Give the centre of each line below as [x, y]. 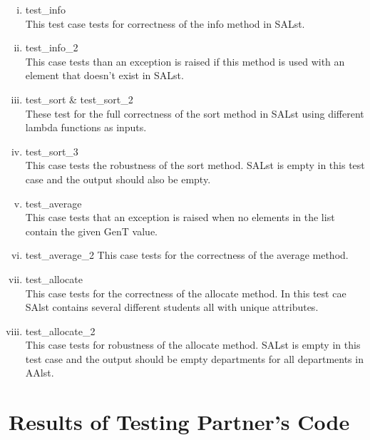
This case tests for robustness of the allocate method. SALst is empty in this [193, 345]
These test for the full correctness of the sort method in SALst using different [195, 113]
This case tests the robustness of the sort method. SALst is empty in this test [195, 165]
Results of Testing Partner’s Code [179, 422]
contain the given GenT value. [92, 231]
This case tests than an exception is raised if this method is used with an [185, 61]
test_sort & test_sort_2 [79, 99]
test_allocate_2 [60, 331]
